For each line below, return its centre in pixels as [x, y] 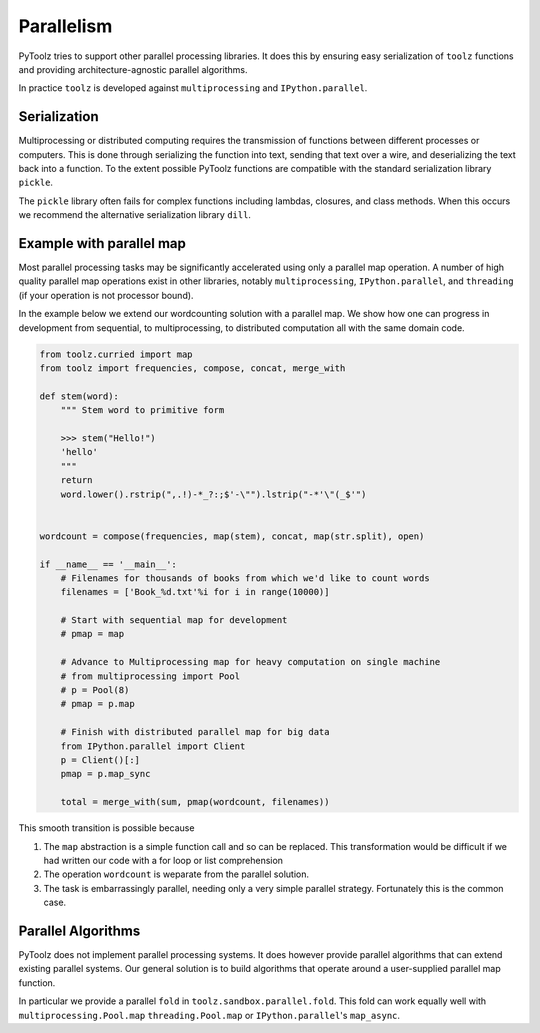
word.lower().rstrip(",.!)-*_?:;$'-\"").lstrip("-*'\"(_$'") [213, 494]
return [76, 480]
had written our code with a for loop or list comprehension [163, 860]
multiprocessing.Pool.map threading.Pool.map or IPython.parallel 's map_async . [209, 1015]
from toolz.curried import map [116, 354]
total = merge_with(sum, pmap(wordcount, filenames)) [195, 802]
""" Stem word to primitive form [142, 410]
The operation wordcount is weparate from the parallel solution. [176, 874]
